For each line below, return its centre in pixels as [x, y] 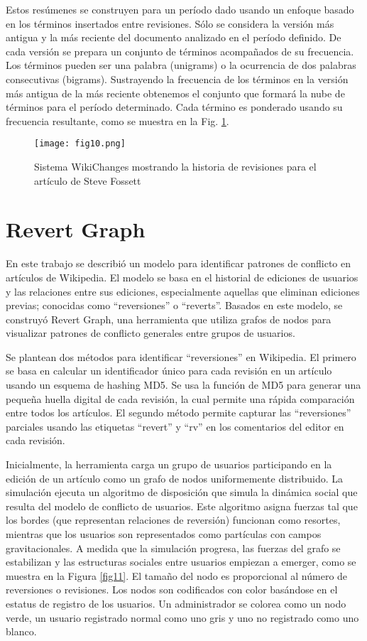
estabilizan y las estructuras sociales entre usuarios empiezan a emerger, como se [181, 562]
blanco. [21, 631]
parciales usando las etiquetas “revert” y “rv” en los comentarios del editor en [175, 426]
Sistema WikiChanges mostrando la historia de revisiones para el [175, 166]
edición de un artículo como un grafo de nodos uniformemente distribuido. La [174, 478]
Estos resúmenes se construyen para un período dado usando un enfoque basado [180, 9]
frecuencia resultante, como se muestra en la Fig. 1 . [117, 120]
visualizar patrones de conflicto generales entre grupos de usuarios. [150, 333]
